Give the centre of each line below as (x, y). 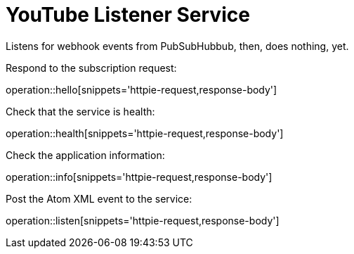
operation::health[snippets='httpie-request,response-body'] (145, 133)
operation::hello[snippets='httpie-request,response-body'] (142, 89)
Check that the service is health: (80, 111)
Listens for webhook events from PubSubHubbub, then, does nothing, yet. (177, 46)
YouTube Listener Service (128, 15)
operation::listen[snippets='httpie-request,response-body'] (143, 220)
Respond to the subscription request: (91, 68)
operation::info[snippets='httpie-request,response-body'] (139, 177)
